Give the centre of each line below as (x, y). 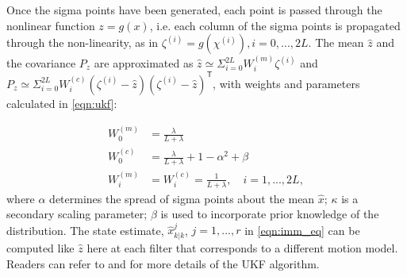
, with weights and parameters (286, 83)
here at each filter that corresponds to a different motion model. (242, 247)
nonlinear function (51, 25)
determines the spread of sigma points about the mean (182, 198)
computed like (40, 247)
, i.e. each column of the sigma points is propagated (275, 25)
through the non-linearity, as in (83, 42)
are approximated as (144, 63)
